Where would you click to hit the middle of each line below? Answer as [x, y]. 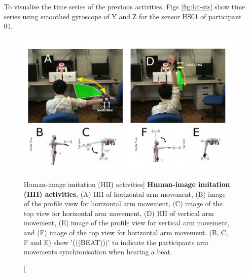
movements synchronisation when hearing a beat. [98, 252]
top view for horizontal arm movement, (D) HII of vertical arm [119, 213]
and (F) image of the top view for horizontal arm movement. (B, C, [126, 232]
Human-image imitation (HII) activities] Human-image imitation [127, 184]
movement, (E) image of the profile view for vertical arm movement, [127, 223]
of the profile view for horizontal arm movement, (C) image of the [123, 203]
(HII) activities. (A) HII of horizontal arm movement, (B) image [125, 194]
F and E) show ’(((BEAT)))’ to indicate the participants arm [116, 242]
